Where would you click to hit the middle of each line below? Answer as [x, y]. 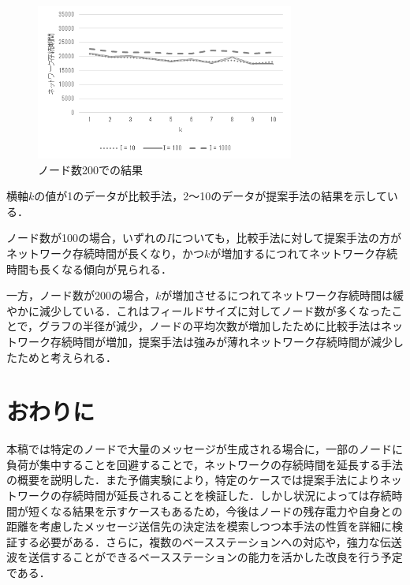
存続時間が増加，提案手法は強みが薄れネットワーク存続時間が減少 [221, 341]
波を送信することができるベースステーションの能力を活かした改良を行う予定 [205, 557]
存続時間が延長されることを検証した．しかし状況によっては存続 [226, 496]
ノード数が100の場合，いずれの [86, 238]
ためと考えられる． [67, 357]
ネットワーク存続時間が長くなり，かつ [106, 253]
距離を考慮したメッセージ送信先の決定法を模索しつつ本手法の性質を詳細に [199, 526]
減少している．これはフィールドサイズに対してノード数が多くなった [215, 310]
